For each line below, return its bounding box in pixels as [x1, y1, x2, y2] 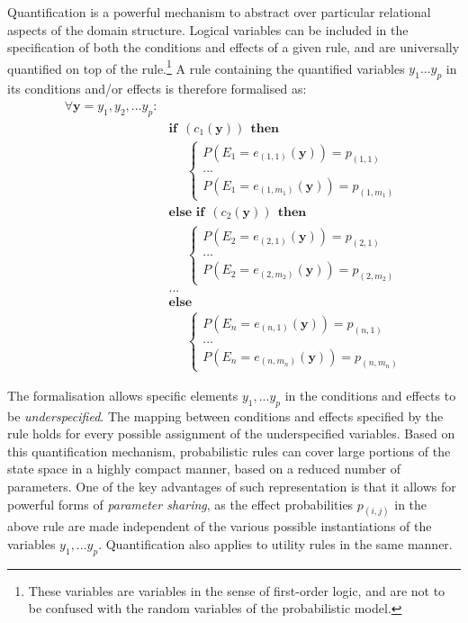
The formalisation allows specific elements [7, 385, 238, 404]
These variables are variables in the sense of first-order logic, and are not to [28, 581, 445, 600]
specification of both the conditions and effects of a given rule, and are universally [7, 38, 460, 57]
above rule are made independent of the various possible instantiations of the [7, 517, 432, 536]
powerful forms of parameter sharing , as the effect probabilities [7, 494, 354, 513]
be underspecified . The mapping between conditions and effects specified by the [7, 406, 444, 425]
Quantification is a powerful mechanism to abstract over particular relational [7, 3, 431, 21]
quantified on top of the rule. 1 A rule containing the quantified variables [7, 56, 405, 77]
